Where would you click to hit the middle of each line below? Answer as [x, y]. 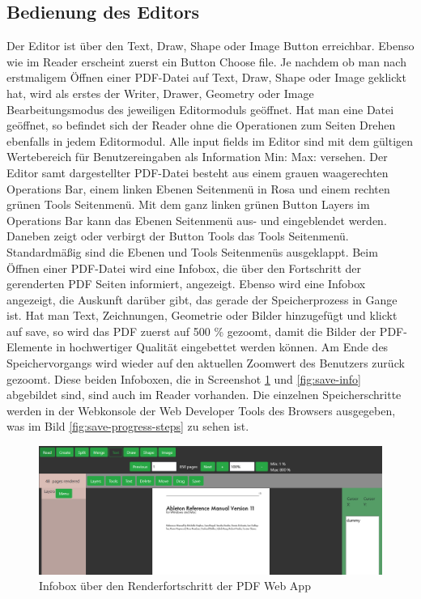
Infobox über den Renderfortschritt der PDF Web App [175, 586]
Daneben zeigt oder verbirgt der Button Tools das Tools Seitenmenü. [178, 236]
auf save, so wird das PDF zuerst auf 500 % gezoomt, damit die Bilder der [191, 331]
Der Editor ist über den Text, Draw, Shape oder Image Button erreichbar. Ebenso [210, 46]
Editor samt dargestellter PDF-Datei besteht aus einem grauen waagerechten [198, 172]
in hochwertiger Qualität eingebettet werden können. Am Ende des [222, 347]
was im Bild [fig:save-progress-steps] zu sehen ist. [128, 426]
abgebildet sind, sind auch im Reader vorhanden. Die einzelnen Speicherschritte [204, 395]
